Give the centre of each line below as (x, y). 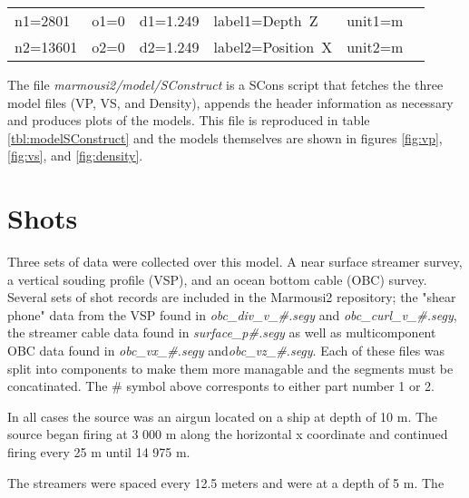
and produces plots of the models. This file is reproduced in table (189, 120)
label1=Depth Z (266, 20)
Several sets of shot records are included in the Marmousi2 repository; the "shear (232, 297)
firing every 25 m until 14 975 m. (99, 452)
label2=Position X (273, 47)
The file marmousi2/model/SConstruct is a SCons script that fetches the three (225, 84)
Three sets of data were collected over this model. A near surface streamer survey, (235, 262)
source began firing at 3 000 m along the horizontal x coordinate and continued (228, 434)
